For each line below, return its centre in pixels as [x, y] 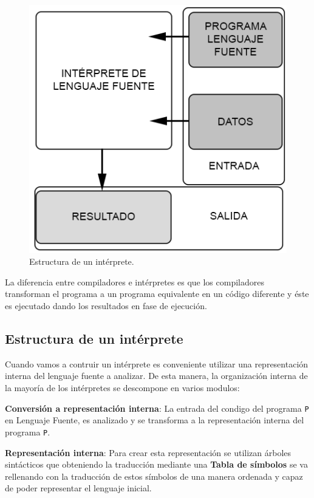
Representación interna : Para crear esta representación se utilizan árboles [148, 452]
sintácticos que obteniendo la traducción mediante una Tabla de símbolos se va [156, 464]
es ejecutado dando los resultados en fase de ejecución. [106, 306]
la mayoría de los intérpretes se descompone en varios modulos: [122, 388]
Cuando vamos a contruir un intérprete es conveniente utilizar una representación [157, 363]
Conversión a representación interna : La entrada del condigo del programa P [157, 408]
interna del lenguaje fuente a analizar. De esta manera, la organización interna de [156, 376]
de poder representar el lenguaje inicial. [78, 488]
